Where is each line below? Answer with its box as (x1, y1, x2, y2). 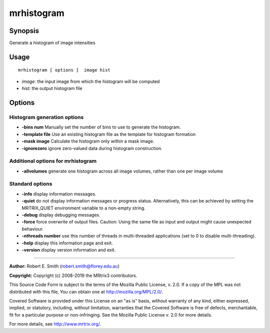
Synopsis (9, 26, 39, 35)
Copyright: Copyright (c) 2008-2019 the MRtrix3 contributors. (9, 272, 137, 278)
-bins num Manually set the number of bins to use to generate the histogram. (21, 124, 181, 130)
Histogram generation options (9, 114, 84, 121)
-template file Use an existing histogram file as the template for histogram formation (21, 131, 196, 137)
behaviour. (21, 225, 44, 232)
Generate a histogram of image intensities (9, 40, 95, 46)
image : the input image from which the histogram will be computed (21, 78, 160, 84)
